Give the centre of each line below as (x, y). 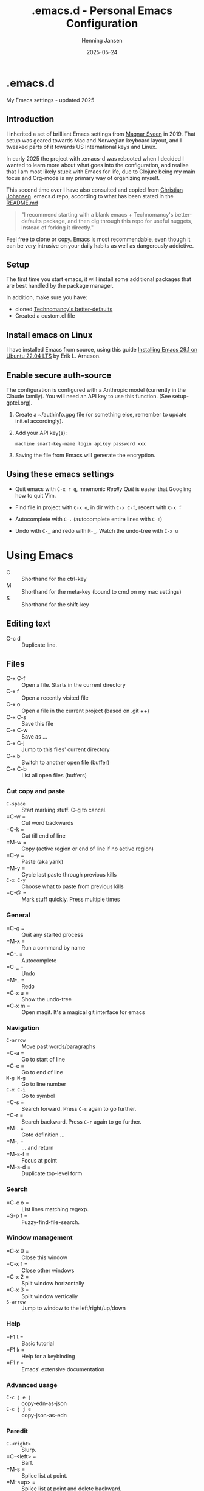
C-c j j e (19, 1409)
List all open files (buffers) (54, 776)
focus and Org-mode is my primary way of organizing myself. (83, 178)
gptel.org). (19, 403)
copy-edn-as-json (44, 1403)
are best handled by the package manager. (60, 286)
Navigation (23, 1027)
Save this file (38, 724)
